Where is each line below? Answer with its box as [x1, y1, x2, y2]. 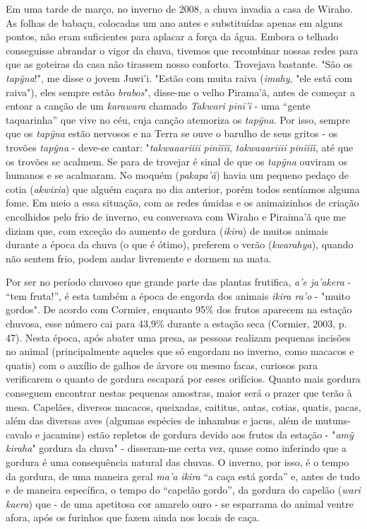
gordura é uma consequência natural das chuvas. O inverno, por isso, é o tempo [6, 455, 349, 469]
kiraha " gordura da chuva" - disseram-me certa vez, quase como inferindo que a [6, 441, 347, 455]
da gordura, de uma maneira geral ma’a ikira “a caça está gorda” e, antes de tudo [6, 468, 360, 483]
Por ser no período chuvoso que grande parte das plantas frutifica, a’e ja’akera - [6, 274, 351, 289]
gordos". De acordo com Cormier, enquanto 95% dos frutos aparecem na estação [6, 302, 352, 317]
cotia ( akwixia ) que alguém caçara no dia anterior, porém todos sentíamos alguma [6, 181, 360, 196]
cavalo [6, 426, 32, 441]
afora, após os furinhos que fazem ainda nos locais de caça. [6, 510, 260, 525]
